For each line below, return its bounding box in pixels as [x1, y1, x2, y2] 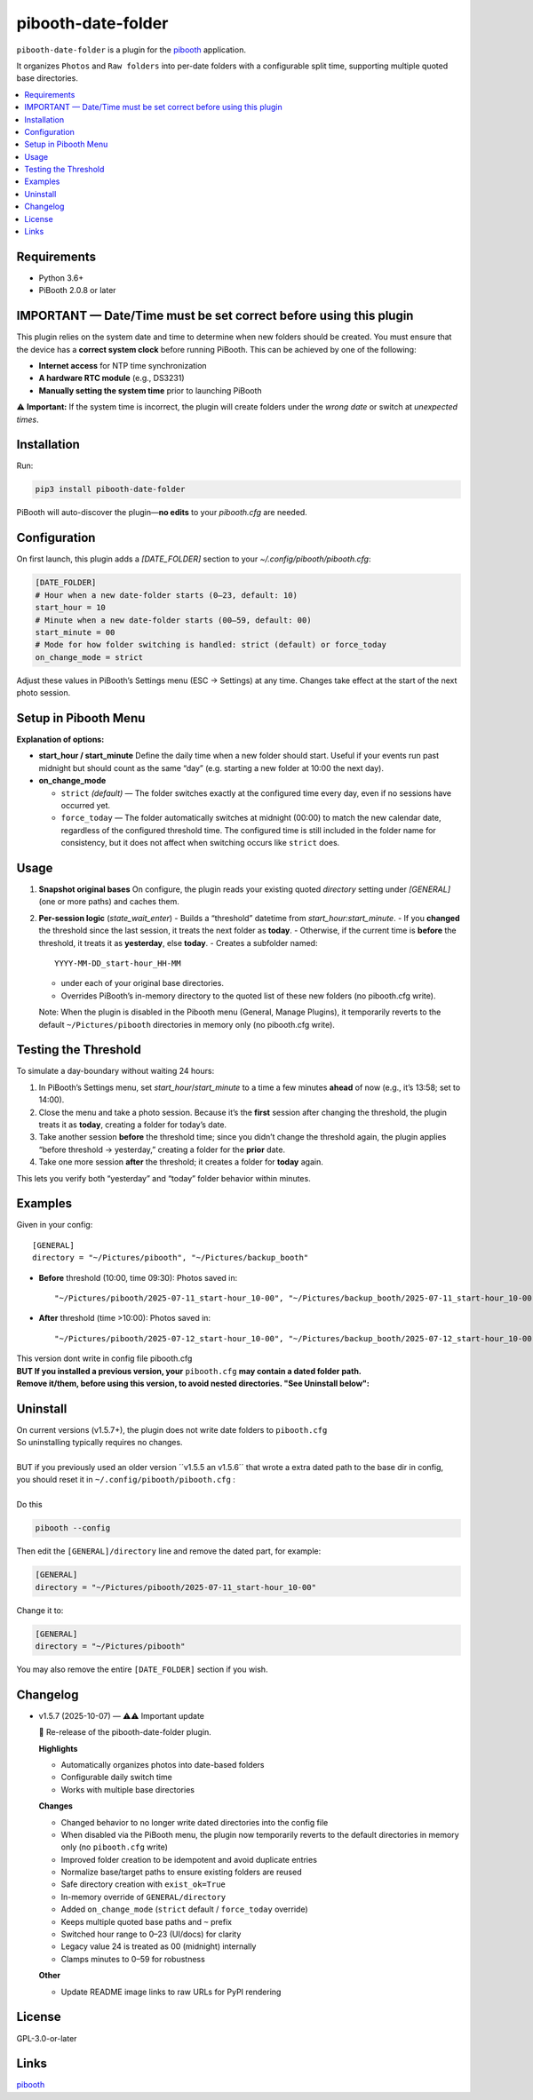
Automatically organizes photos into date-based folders [60, 1759, 265, 1770]
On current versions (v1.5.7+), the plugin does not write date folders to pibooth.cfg [16, 1424, 328, 1435]
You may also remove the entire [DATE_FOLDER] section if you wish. [16, 1664, 268, 1674]
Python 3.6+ [38, 272, 84, 283]
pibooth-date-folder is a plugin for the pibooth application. [16, 44, 246, 55]
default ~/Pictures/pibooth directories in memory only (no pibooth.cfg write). [38, 1019, 335, 1030]
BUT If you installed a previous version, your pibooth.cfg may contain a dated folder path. [16, 1365, 362, 1376]
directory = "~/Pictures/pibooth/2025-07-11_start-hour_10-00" [35, 1582, 317, 1592]
